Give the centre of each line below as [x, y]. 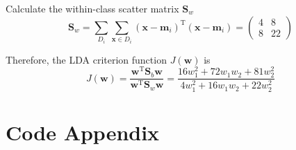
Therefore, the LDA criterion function [86, 59]
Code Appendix [83, 132]
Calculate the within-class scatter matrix [92, 8]
